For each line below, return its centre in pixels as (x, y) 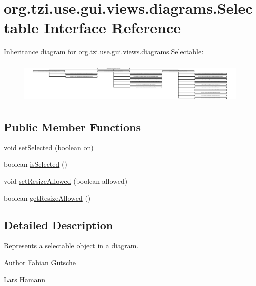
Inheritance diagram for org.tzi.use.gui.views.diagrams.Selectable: (104, 52)
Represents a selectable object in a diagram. (71, 245)
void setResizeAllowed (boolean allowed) (66, 181)
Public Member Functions (72, 126)
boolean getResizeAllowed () (47, 198)
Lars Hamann (25, 279)
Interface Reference (112, 28)
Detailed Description (59, 224)
